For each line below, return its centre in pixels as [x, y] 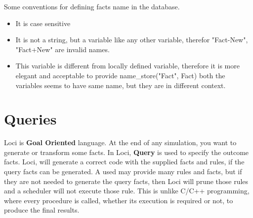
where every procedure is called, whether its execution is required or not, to [119, 200]
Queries [30, 119]
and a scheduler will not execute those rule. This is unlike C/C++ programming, [127, 191]
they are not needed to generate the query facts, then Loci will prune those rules [126, 181]
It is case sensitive [43, 23]
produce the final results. [42, 210]
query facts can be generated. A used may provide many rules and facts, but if [123, 171]
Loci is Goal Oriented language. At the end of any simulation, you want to [120, 142]
